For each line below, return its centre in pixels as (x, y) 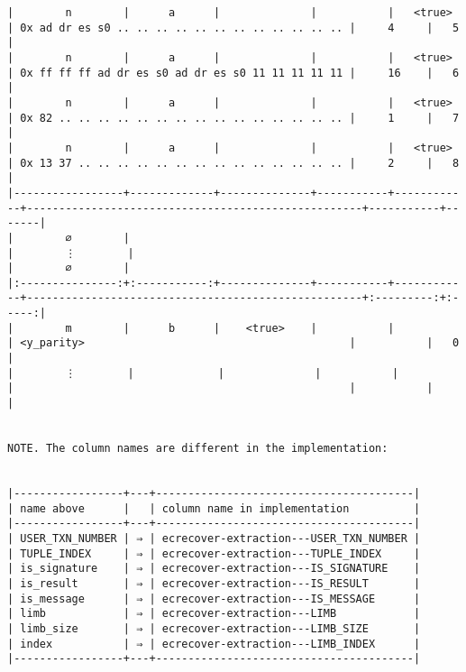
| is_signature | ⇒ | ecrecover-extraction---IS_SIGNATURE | (214, 569)
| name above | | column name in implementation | (214, 508)
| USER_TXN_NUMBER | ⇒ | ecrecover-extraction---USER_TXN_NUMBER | (214, 538)
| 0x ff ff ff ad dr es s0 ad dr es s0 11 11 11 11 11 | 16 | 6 (233, 73)
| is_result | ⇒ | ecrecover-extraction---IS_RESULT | (214, 583)
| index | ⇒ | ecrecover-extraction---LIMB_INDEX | (214, 644)
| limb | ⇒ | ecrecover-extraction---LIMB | (214, 614)
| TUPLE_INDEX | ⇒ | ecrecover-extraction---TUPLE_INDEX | (214, 553)
